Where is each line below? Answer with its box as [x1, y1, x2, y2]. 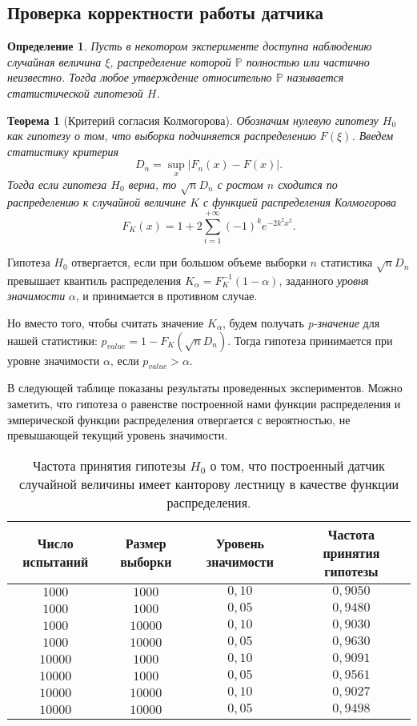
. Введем [351, 127, 394, 144]
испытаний [22, 552, 89, 572]
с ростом [217, 175, 263, 192]
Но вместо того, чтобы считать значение [7, 315, 204, 331]
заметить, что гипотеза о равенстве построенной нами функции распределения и [7, 395, 401, 411]
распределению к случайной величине [7, 194, 186, 211]
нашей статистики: [7, 331, 98, 348]
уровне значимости [7, 351, 100, 368]
